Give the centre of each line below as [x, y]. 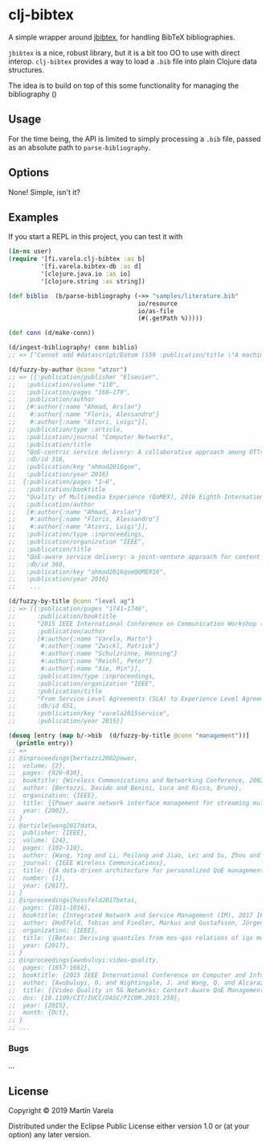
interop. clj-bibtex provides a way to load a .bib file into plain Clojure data [133, 61]
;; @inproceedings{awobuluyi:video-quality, [84, 960]
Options [29, 173]
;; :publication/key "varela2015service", [90, 714]
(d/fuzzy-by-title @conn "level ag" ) [72, 602]
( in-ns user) [30, 251]
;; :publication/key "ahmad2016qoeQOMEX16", [88, 572]
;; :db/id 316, [37, 460]
